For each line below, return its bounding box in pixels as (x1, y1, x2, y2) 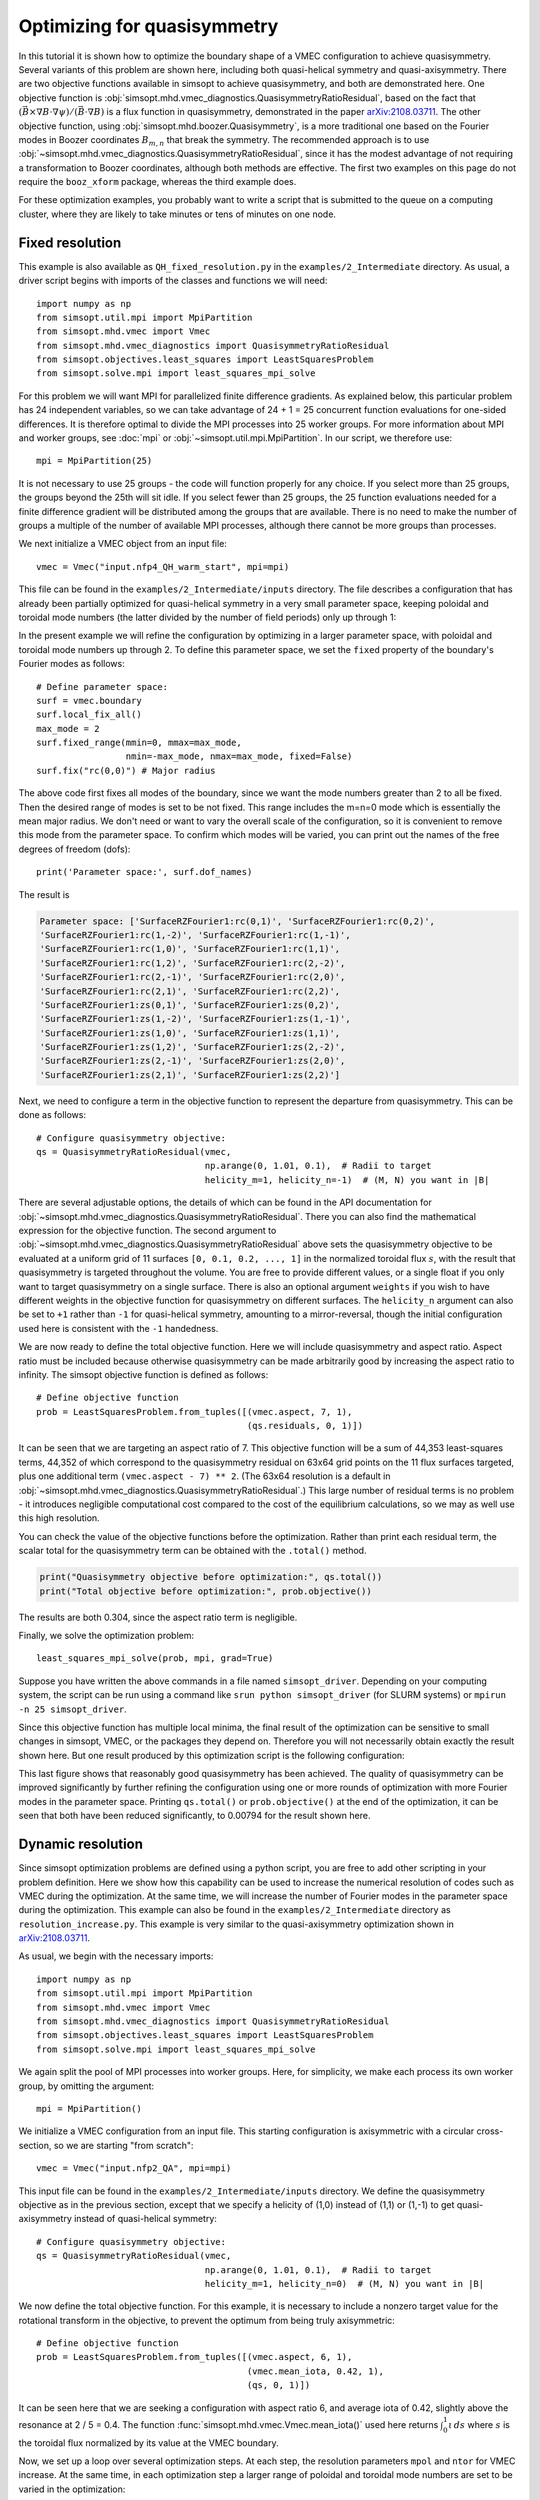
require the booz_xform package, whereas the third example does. (18, 176, 297, 188)
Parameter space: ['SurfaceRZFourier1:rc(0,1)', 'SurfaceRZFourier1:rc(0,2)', (39, 915, 435, 927)
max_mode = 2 (36, 723, 100, 734)
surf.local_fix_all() (36, 709, 142, 720)
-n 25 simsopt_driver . (18, 1703, 127, 1715)
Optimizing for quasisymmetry (18, 15, 279, 37)
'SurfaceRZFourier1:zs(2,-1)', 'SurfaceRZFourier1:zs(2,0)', (39, 1055, 346, 1067)
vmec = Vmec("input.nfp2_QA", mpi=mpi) (36, 2163, 232, 2174)
